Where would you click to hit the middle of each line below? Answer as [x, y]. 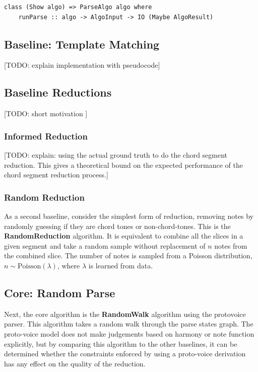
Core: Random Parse [60, 292]
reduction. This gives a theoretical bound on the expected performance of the [123, 165]
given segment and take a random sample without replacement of [105, 245]
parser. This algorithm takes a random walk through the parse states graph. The [129, 324]
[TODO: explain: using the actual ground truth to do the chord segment [116, 155]
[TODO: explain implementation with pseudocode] [82, 65]
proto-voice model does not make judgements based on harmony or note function [129, 333]
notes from [231, 245]
